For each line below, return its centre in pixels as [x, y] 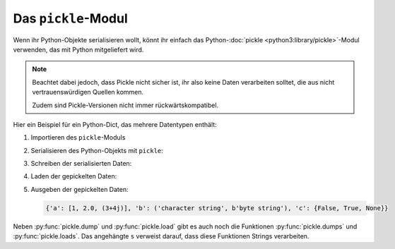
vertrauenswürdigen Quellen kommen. [88, 92]
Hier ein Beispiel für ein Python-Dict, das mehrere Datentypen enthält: [115, 124]
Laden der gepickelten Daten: [74, 176]
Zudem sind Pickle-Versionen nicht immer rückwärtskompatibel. [125, 105]
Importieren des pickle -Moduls [78, 138]
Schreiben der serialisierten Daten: [81, 164]
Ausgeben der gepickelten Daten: [79, 189]
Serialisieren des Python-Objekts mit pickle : [97, 150]
